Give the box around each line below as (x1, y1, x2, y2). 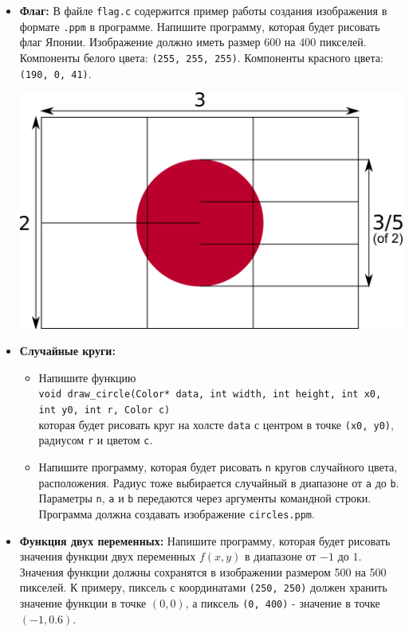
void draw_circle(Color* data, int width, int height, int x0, (38, 389, 382, 401)
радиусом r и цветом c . (38, 432, 153, 448)
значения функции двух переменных (19, 548, 196, 565)
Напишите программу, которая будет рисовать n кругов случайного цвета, (38, 459, 398, 475)
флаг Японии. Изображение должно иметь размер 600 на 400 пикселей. (19, 33, 367, 50)
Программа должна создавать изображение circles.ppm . (38, 505, 315, 522)
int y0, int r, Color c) (38, 404, 171, 416)
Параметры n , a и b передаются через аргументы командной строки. (38, 490, 372, 506)
